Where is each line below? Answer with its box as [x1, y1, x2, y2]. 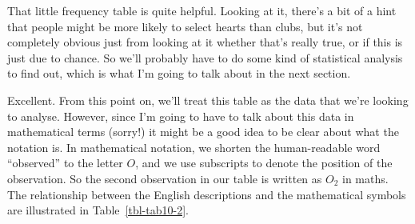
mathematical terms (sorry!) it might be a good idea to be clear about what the [7, 123, 399, 140]
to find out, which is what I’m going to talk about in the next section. [7, 65, 351, 82]
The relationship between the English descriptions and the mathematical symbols [7, 186, 406, 202]
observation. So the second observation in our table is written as [7, 170, 322, 186]
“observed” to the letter [7, 154, 123, 171]
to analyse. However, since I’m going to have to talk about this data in [7, 107, 354, 124]
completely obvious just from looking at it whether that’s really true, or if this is [7, 34, 403, 50]
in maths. [342, 170, 389, 186]
